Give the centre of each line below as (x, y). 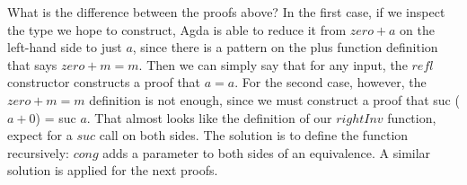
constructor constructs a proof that (104, 82)
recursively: (38, 152)
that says (32, 64)
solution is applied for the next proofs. (113, 170)
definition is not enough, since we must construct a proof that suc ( (274, 99)
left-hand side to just (65, 47)
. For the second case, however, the (330, 82)
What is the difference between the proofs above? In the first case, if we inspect (226, 11)
